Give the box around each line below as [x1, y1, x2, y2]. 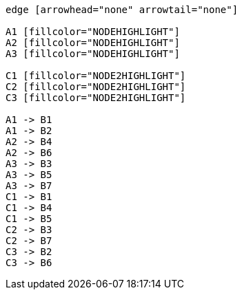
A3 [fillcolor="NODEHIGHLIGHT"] [6, 48, 180, 59]
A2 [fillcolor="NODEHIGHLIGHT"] [6, 37, 180, 48]
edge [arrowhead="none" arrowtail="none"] [6, 4, 239, 15]
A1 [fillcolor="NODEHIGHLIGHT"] [6, 26, 180, 37]
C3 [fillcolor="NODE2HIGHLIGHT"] [6, 92, 186, 103]
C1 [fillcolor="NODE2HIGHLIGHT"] [6, 70, 186, 81]
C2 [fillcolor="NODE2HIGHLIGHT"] [6, 81, 186, 92]
